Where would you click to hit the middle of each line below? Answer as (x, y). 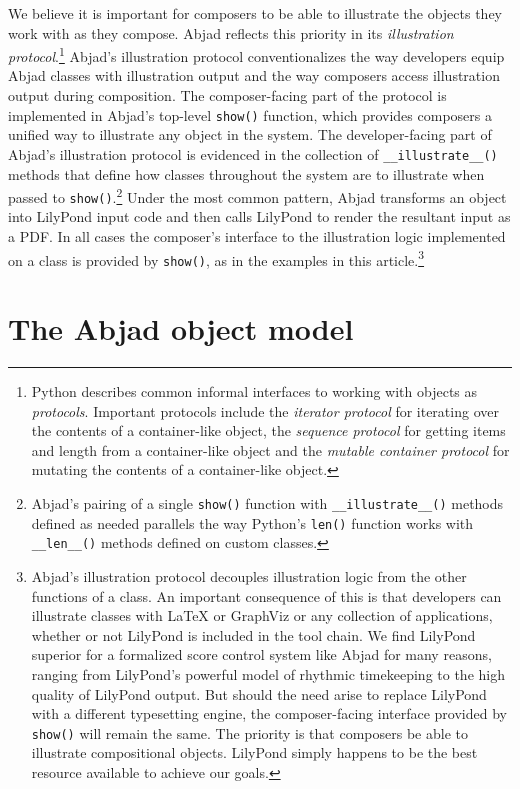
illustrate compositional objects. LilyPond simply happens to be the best (254, 752)
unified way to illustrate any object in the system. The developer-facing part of (250, 134)
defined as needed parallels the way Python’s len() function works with (252, 522)
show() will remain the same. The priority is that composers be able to (249, 732)
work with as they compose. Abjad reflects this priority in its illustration (231, 32)
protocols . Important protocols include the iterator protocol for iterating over (265, 410)
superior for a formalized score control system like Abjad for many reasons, (261, 654)
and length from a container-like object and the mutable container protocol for (270, 449)
